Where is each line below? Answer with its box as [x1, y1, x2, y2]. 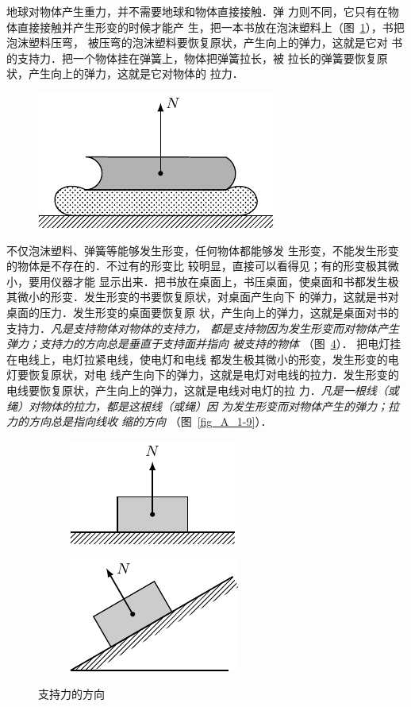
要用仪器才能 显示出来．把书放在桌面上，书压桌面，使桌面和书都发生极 [28, 272, 399, 289]
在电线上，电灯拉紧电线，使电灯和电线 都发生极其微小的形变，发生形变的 [6, 350, 388, 367]
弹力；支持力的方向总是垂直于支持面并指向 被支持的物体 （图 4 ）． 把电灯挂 [6, 335, 401, 352]
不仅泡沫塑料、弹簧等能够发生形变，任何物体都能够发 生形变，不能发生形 [6, 241, 388, 258]
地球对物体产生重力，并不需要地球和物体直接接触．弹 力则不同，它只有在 [6, 3, 388, 19]
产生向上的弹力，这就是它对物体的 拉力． [28, 65, 244, 82]
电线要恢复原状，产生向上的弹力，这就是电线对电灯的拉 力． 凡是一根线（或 [6, 381, 399, 398]
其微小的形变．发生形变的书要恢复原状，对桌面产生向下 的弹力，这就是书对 [6, 288, 399, 305]
